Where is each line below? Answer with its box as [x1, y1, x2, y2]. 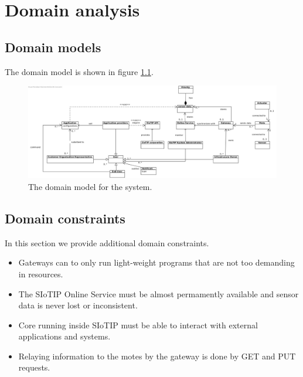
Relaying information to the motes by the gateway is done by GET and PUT [18, 349, 296, 362]
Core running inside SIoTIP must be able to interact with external [18, 318, 258, 331]
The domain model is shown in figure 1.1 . [5, 65, 154, 77]
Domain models [5, 38, 101, 56]
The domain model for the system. [28, 180, 152, 192]
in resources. [18, 267, 63, 280]
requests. [18, 361, 50, 373]
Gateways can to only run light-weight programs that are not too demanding [18, 256, 295, 269]
